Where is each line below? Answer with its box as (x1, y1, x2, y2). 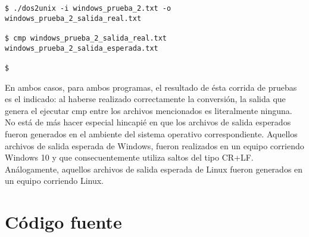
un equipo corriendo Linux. (5, 174, 104, 187)
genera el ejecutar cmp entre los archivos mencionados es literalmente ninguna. (5, 104, 292, 116)
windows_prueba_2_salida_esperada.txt (5, 44, 158, 53)
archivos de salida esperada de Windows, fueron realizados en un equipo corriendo (5, 139, 304, 152)
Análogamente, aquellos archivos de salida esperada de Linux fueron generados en (5, 162, 303, 175)
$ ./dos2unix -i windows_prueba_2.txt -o (5, 4, 171, 13)
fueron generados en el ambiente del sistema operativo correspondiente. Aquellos (5, 127, 298, 140)
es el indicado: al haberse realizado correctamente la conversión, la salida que (5, 93, 286, 105)
